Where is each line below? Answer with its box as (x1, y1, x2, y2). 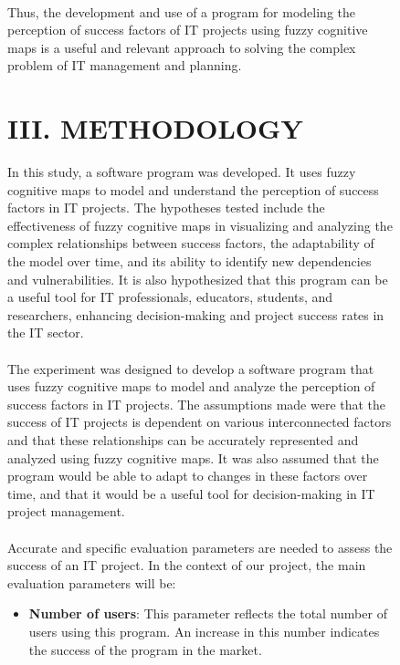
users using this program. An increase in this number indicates (28, 621, 380, 640)
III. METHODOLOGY (7, 109, 303, 147)
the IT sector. (7, 323, 84, 342)
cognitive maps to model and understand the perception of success (7, 180, 379, 199)
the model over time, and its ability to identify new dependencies (7, 252, 372, 271)
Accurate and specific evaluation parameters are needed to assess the (7, 537, 393, 556)
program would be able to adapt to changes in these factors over (7, 466, 368, 485)
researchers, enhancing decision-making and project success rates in (7, 305, 384, 324)
